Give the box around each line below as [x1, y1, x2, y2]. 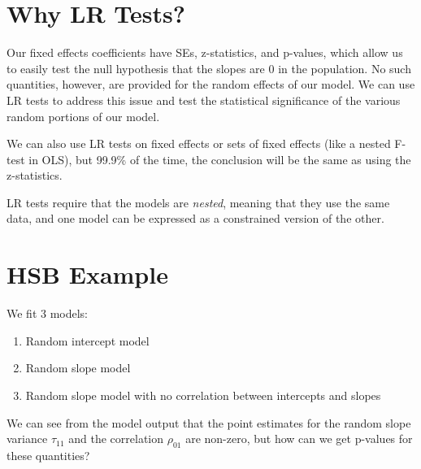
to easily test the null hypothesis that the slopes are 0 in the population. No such [7, 59, 411, 76]
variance [7, 430, 48, 447]
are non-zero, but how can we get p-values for [185, 430, 413, 447]
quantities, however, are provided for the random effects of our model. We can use [7, 76, 415, 93]
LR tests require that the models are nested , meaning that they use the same [7, 193, 390, 211]
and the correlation [68, 430, 163, 447]
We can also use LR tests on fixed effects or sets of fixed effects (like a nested [7, 135, 391, 152]
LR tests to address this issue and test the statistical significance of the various [7, 91, 401, 108]
